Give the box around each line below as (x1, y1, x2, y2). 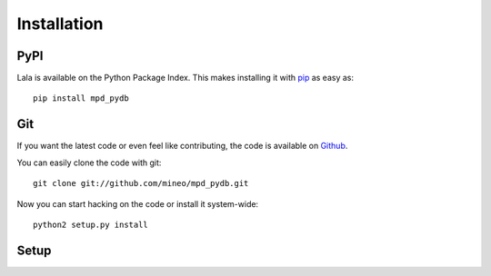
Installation (16, 14, 104, 34)
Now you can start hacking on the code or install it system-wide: (16, 198, 259, 209)
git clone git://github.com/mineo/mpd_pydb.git (33, 178, 249, 189)
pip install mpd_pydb (33, 94, 129, 103)
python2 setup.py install (33, 219, 149, 230)
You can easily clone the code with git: (16, 157, 162, 168)
